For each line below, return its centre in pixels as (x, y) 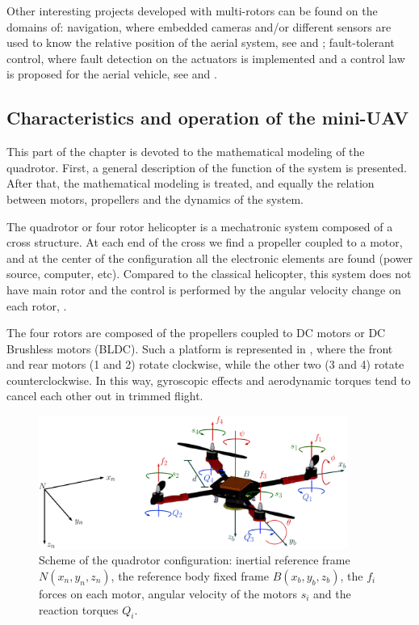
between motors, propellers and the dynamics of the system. (155, 198)
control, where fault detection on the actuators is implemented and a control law (206, 58)
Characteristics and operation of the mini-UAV (208, 118)
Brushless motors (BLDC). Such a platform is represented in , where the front (200, 348)
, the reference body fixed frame (190, 575)
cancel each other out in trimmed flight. (105, 396)
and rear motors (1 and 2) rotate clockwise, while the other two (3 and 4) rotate (205, 364)
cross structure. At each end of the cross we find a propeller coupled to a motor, (205, 242)
